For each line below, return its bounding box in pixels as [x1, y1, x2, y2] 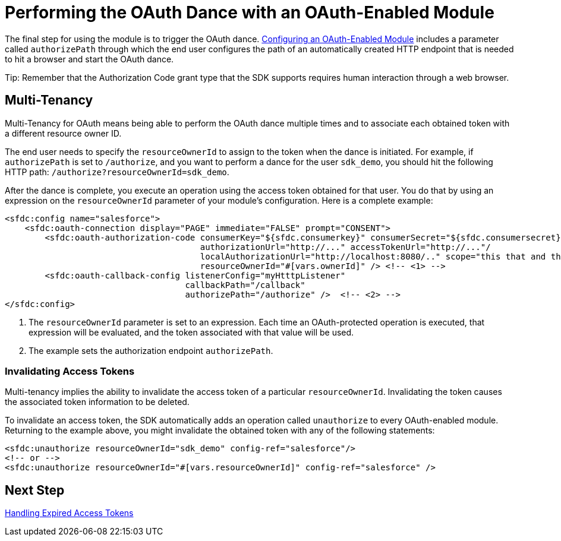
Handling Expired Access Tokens [5, 508, 134, 518]
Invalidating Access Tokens [5, 365, 135, 377]
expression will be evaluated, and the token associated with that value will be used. [29, 327, 354, 337]
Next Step [5, 482, 65, 498]
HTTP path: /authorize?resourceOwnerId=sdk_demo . [5, 166, 229, 177]
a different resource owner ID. [5, 128, 122, 138]
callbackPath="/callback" [185, 280, 305, 290]
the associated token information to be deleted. [5, 397, 190, 407]
